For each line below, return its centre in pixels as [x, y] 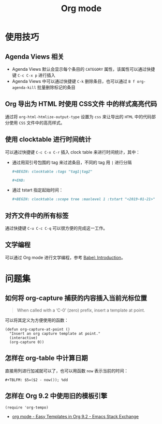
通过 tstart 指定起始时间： [38, 190]
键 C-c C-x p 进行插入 [34, 75]
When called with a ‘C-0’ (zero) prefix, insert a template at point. [81, 310]
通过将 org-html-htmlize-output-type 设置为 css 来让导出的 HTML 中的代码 [78, 116]
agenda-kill [24, 88]
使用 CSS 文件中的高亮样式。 [37, 123]
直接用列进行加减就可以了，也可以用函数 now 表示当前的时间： [67, 371]
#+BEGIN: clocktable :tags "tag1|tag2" [52, 172]
